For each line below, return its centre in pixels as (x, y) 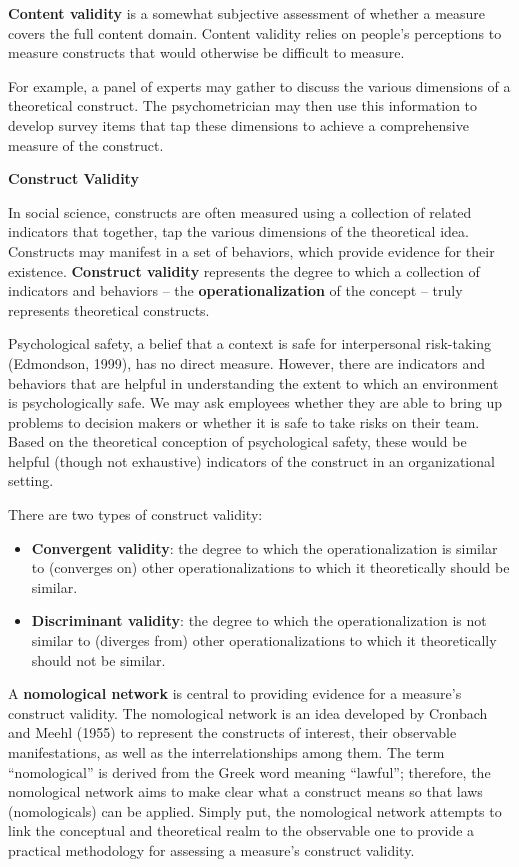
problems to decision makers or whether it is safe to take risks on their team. (244, 421)
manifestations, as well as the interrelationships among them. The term (226, 752)
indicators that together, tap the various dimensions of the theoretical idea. (238, 231)
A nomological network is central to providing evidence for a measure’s (235, 693)
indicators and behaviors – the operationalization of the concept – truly (235, 290)
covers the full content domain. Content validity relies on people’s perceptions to (255, 32)
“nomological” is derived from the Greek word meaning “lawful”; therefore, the (249, 771)
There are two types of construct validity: (135, 514)
